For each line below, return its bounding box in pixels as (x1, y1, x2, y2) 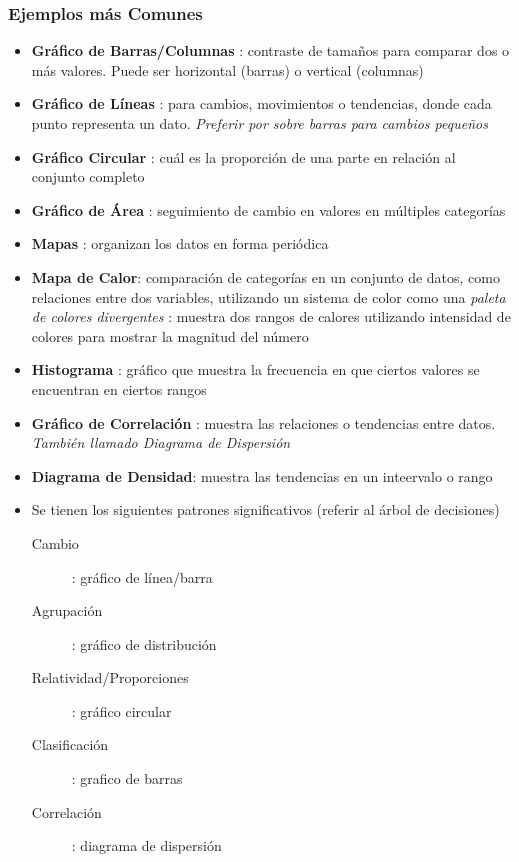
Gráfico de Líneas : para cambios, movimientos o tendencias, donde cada (31, 93, 492, 114)
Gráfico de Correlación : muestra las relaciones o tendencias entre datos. (31, 412, 496, 433)
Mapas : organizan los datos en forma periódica (31, 233, 329, 254)
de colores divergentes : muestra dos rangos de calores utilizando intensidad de (31, 306, 511, 327)
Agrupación (31, 600, 103, 621)
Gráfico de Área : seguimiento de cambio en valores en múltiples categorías (31, 199, 506, 220)
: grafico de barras (71, 768, 183, 789)
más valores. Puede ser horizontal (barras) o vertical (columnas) (31, 59, 424, 80)
